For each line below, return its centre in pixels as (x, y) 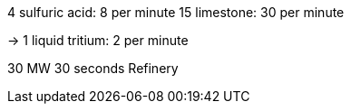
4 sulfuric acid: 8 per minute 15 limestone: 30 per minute (176, 12)
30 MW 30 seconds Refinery (93, 68)
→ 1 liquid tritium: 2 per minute (98, 40)
